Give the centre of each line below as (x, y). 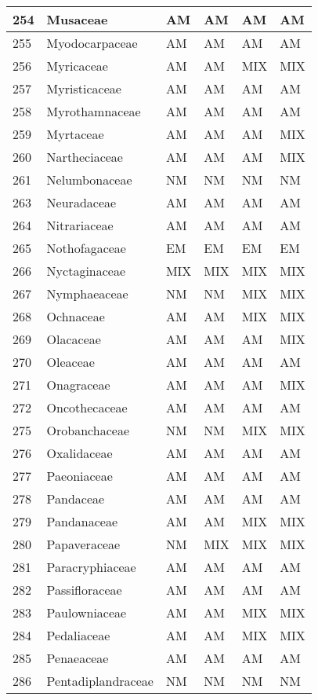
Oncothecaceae (87, 407)
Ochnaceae (76, 316)
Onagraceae (78, 385)
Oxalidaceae (79, 453)
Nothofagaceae (86, 248)
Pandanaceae (82, 521)
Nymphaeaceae (87, 293)
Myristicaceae (84, 88)
